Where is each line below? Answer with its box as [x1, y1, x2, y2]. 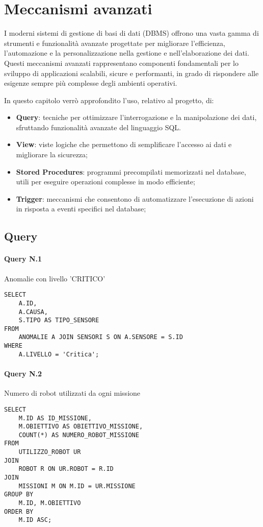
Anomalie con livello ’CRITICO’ [4, 273, 106, 283]
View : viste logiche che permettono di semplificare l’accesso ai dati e [16, 139, 232, 150]
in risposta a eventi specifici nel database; [16, 203, 146, 214]
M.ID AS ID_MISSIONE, [18, 414, 92, 422]
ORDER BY [4, 508, 34, 515]
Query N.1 [4, 253, 42, 264]
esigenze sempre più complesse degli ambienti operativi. [4, 78, 177, 88]
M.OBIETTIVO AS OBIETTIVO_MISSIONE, [18, 423, 143, 430]
